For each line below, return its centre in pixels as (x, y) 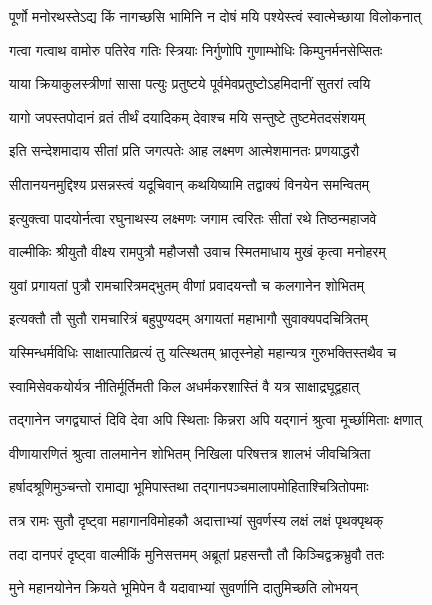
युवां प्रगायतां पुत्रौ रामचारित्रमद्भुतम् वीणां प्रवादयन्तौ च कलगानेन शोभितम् (186, 284)
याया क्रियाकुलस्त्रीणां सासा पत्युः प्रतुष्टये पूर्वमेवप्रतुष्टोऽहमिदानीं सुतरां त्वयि (190, 83)
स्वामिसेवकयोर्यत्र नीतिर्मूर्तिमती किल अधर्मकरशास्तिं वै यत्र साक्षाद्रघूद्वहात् (184, 385)
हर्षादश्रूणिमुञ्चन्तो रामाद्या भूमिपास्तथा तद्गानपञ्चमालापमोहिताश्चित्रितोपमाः (189, 486)
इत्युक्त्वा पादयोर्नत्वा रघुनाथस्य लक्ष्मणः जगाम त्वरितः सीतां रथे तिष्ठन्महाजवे (193, 217)
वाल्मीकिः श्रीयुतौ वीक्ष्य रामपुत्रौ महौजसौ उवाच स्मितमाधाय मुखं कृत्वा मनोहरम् (197, 251)
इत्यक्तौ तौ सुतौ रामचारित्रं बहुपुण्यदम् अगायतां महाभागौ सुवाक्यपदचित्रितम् (188, 318)
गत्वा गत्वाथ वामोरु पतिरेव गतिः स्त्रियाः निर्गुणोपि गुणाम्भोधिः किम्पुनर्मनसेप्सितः (196, 49)
